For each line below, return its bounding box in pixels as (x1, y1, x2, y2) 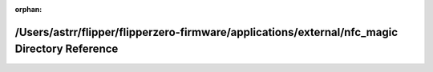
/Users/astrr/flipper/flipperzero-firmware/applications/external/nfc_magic (14, 25, 399, 39)
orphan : (14, 5, 42, 14)
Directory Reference (14, 42, 119, 56)
